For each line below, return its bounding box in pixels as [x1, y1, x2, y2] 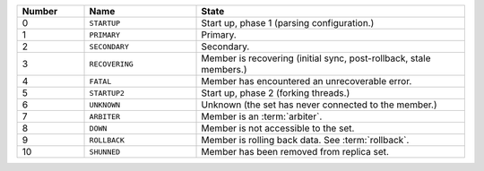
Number [22, 5, 58, 17]
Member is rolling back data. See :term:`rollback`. [201, 134, 410, 146]
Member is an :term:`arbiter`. [201, 110, 323, 123]
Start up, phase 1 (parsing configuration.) [201, 17, 375, 29]
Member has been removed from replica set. [201, 146, 390, 158]
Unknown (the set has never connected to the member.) [201, 98, 437, 111]
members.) [201, 64, 247, 75]
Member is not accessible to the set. [201, 122, 355, 134]
